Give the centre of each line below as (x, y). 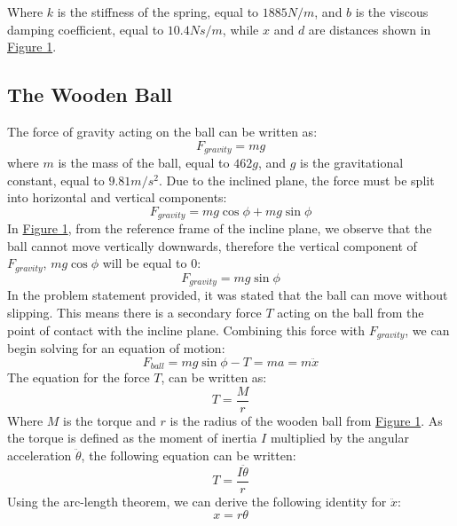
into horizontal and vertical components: (117, 197)
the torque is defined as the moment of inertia (132, 438)
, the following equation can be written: (189, 455)
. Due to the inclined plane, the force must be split (296, 180)
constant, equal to (56, 180)
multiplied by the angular (339, 438)
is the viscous (392, 12)
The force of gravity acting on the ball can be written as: (162, 131)
